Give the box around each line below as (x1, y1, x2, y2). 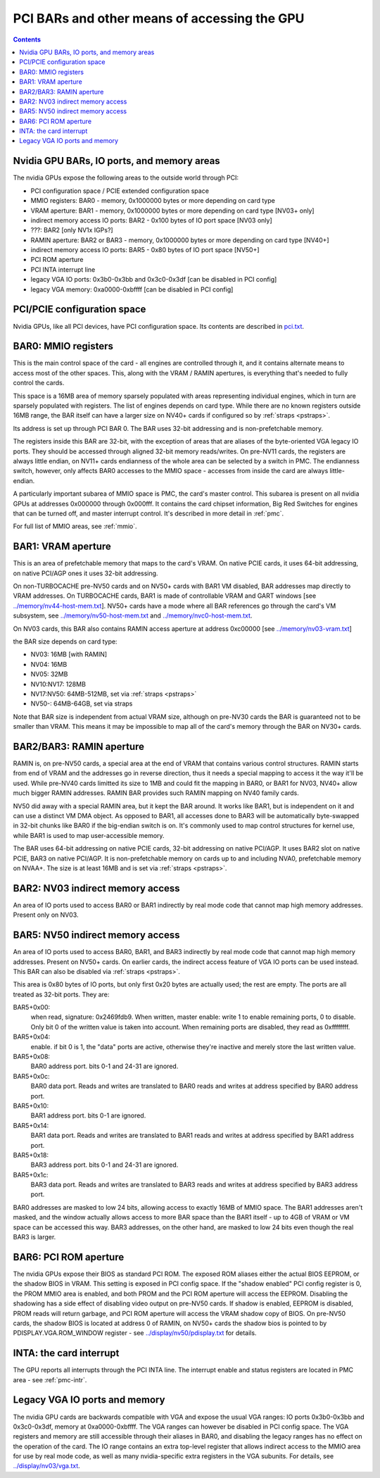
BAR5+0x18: (13, 1151, 49, 1159)
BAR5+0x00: (13, 1003, 51, 1012)
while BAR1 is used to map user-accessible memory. (13, 831, 165, 839)
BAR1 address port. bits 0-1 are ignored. (30, 1111, 146, 1120)
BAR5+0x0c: (13, 1072, 50, 1080)
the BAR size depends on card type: (13, 637, 118, 646)
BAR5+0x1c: (13, 1170, 49, 1179)
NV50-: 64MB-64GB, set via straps (30, 699, 133, 708)
